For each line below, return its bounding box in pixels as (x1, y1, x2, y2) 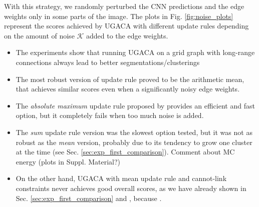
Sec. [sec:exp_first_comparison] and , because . (16, 192, 162, 203)
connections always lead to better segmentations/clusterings (16, 56, 200, 67)
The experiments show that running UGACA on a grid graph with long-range (16, 47, 255, 57)
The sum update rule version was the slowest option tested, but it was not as (16, 126, 252, 137)
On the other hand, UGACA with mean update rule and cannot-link (16, 173, 227, 183)
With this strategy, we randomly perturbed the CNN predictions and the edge (4, 1, 244, 11)
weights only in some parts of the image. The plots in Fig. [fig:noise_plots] (4, 10, 233, 21)
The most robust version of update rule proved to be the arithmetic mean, (16, 73, 244, 84)
